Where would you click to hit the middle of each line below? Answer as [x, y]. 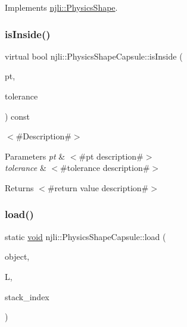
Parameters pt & [35, 156]
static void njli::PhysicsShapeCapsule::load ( [85, 236]
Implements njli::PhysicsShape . [61, 7]
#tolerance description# [105, 168]
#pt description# [111, 156]
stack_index [27, 296]
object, [17, 256]
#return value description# [98, 187]
